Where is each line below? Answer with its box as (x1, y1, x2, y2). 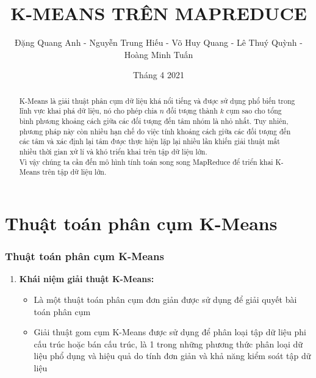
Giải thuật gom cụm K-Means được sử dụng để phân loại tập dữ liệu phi (34, 325, 306, 338)
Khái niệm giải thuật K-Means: (19, 272, 154, 285)
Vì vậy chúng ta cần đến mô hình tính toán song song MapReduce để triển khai (19, 156, 273, 167)
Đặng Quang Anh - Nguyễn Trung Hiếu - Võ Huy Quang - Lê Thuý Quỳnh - (15, 36, 303, 49)
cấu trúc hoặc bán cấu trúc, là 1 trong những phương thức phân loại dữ (34, 337, 303, 350)
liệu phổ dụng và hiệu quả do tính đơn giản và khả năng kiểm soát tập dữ (34, 349, 311, 362)
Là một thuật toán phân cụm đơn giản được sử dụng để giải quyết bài (34, 293, 297, 305)
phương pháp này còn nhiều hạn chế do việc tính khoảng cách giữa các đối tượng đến (19, 126, 291, 136)
